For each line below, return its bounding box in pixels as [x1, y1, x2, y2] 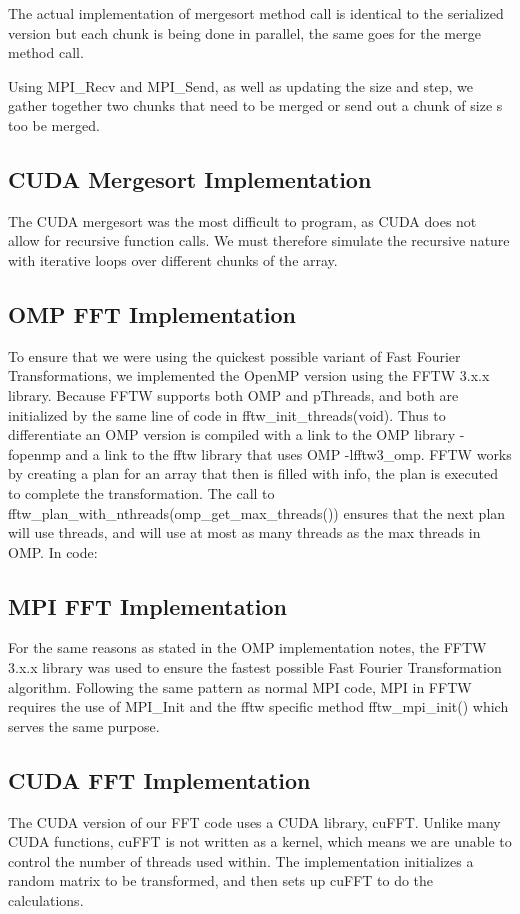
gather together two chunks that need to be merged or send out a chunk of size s [8, 95, 503, 116]
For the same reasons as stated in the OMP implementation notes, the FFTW [8, 637, 487, 658]
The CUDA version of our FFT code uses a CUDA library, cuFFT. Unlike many [8, 811, 501, 832]
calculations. [8, 890, 84, 911]
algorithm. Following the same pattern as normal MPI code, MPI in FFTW [8, 676, 472, 697]
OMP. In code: [8, 541, 98, 562]
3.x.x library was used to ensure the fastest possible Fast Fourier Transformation [8, 657, 502, 678]
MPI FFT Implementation [8, 590, 287, 621]
